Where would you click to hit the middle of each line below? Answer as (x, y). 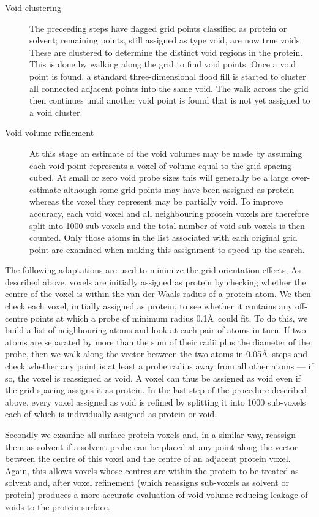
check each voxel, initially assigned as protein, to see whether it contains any (149, 306)
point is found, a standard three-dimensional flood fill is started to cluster (168, 76)
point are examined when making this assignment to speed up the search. (167, 249)
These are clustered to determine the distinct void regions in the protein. (166, 52)
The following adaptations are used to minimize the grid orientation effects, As (153, 270)
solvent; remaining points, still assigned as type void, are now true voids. (166, 40)
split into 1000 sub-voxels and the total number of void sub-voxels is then (167, 225)
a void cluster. (56, 112)
